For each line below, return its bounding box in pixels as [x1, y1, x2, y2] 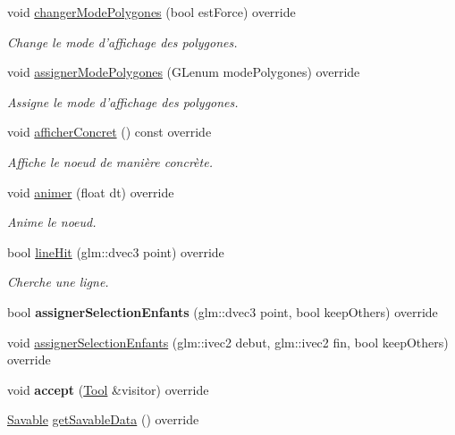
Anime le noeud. [7, 213, 97, 231]
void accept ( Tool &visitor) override [7, 380, 209, 398]
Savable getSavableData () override [7, 410, 199, 429]
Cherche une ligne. [7, 272, 109, 291]
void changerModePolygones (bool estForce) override [7, 3, 296, 21]
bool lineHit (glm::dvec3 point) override [7, 242, 224, 261]
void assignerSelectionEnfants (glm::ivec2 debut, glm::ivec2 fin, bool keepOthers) [7, 332, 449, 351]
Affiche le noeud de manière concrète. [7, 152, 213, 171]
